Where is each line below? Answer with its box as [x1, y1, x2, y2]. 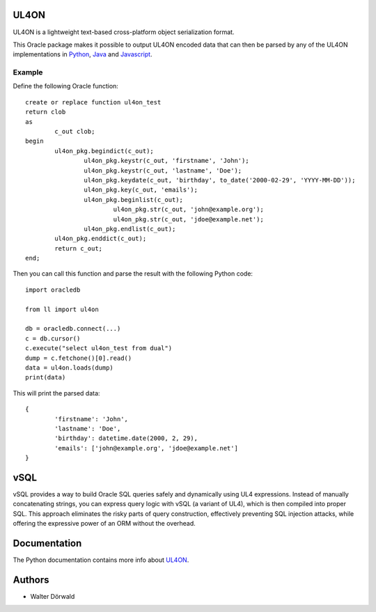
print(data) [25, 373, 66, 382]
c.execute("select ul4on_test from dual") [25, 345, 173, 352]
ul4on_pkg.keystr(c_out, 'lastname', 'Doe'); [84, 166, 242, 174]
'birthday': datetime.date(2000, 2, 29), [54, 434, 198, 442]
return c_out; [54, 244, 103, 252]
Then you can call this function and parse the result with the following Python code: [13, 269, 253, 278]
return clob [25, 108, 66, 116]
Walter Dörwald [30, 593, 75, 600]
